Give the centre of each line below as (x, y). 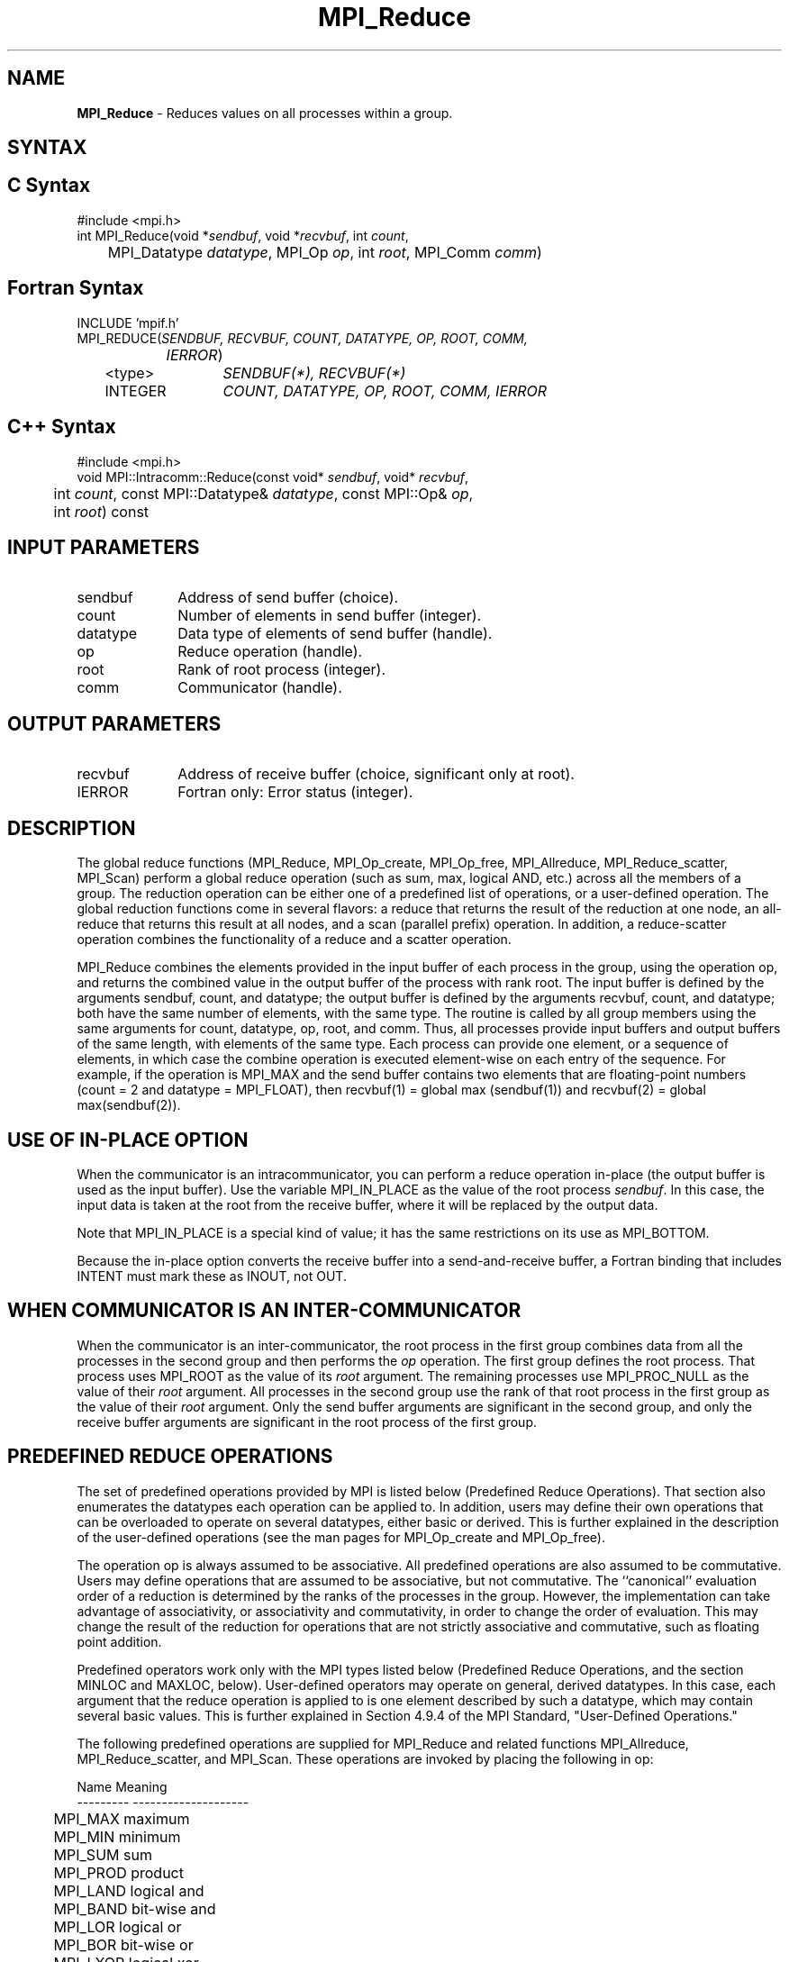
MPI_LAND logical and (129, 1890)
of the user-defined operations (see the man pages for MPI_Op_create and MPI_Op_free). (341, 1537)
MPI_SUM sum (103, 1854)
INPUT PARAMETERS (104, 547)
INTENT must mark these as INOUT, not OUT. (212, 1276)
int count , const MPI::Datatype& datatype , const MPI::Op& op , (263, 493)
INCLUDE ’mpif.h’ (128, 322)
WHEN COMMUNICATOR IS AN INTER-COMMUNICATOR (264, 1311)
